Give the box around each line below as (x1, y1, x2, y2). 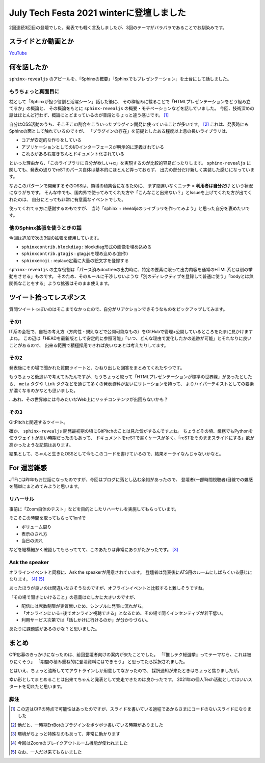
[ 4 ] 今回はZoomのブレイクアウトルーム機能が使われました (10, 740, 128, 746)
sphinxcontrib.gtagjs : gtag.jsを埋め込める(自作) (21, 251, 129, 256)
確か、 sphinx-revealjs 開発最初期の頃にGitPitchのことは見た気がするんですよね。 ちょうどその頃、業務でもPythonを (9, 428, 253, 434)
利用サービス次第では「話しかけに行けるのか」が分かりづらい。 (21, 617, 151, 622)
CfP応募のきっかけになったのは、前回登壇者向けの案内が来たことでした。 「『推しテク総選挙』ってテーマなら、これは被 (9, 651, 252, 658)
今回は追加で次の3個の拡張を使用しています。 (9, 235, 102, 241)
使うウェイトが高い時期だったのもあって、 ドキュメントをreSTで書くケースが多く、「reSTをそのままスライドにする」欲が (9, 435, 255, 441)
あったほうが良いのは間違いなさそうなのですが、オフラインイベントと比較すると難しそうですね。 (9, 585, 207, 591)
